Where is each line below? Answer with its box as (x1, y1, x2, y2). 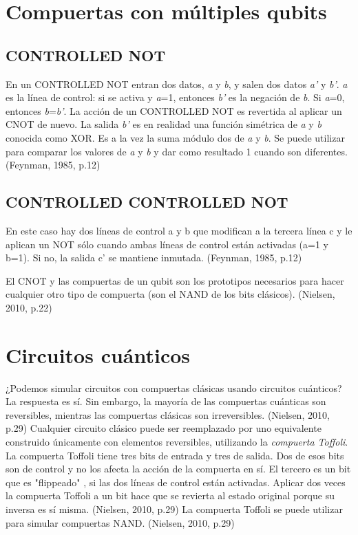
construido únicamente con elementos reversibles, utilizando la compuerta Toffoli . (6, 435, 348, 448)
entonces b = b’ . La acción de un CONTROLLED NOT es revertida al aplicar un (6, 103, 342, 118)
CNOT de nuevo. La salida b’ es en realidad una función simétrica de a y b (6, 117, 322, 131)
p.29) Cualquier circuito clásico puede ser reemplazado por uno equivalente (6, 421, 322, 435)
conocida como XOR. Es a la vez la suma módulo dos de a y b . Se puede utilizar (6, 130, 345, 144)
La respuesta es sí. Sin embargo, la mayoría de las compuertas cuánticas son (6, 394, 326, 408)
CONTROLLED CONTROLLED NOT (6, 191, 288, 212)
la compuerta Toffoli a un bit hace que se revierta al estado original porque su (6, 488, 335, 503)
